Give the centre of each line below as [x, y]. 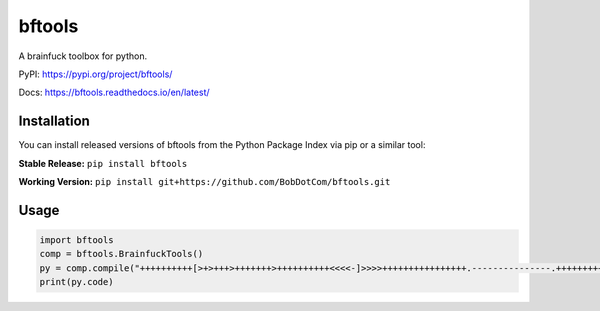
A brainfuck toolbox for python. [83, 56]
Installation [54, 121]
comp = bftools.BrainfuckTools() [121, 254]
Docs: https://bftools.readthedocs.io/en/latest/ [114, 92]
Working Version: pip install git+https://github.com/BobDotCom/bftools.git [204, 182]
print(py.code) [76, 282]
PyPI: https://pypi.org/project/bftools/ [95, 74]
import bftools [76, 240]
